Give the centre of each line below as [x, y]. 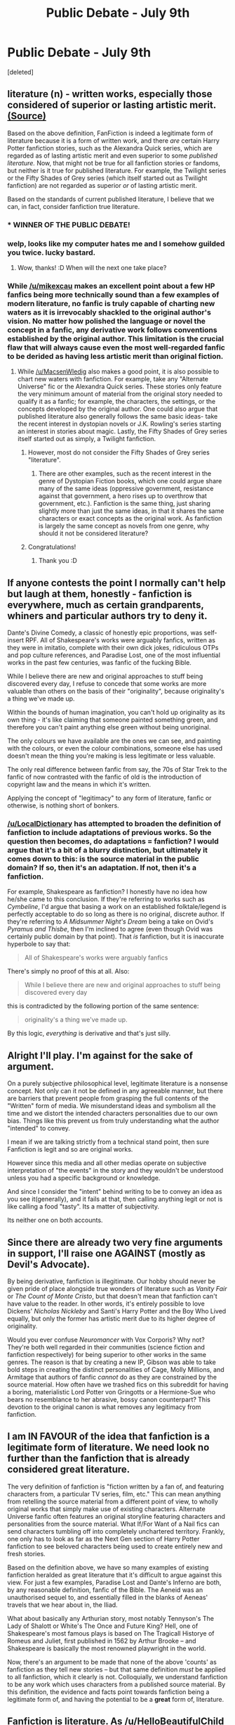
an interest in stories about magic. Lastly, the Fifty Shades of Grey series [122, 431]
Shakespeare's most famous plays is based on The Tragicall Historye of [111, 1633]
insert [16, 640]
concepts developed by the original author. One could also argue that [117, 409]
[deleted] [20, 72]
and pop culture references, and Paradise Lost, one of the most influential [114, 655]
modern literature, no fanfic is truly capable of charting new [111, 303]
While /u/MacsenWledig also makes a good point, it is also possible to [118, 371]
